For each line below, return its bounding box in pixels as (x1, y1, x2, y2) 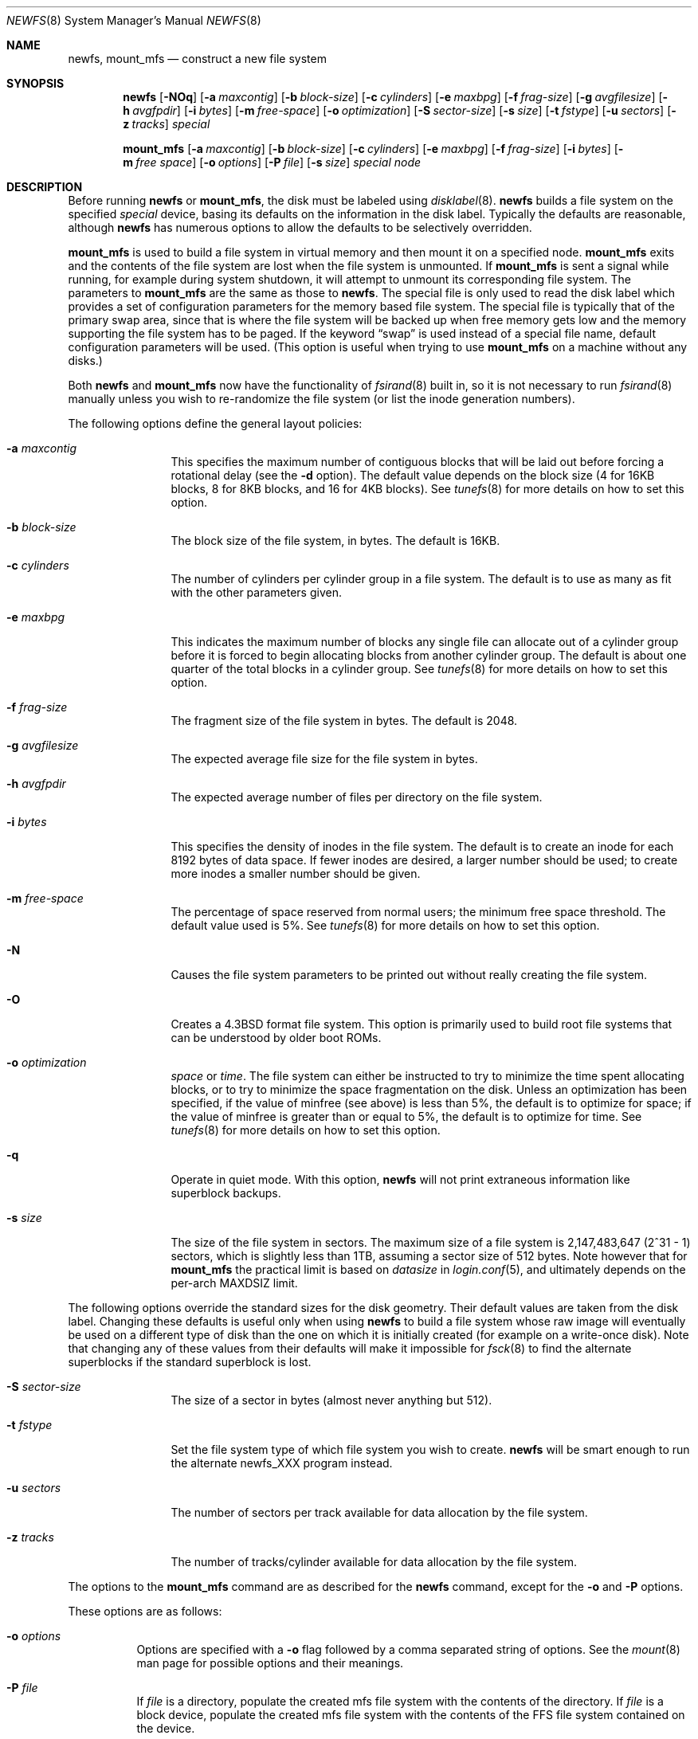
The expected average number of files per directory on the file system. (171, 790, 543, 804)
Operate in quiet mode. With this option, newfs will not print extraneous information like (171, 1173, 630, 1186)
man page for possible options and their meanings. (136, 1656, 404, 1670)
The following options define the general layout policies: (68, 417, 363, 430)
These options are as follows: (68, 1604, 222, 1618)
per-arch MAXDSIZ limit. (171, 1276, 298, 1290)
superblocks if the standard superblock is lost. (68, 1355, 312, 1369)
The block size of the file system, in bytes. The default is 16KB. (171, 534, 500, 547)
